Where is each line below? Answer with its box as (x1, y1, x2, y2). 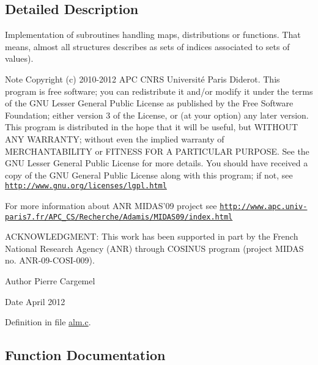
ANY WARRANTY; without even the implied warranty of (5, 132, 224, 145)
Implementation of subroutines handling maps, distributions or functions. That (5, 28, 301, 41)
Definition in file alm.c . (5, 315, 91, 328)
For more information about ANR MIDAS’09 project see (5, 199, 217, 212)
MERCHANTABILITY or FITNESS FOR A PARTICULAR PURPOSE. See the (5, 144, 309, 157)
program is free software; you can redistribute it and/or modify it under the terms (5, 84, 313, 97)
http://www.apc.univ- (220, 202, 308, 211)
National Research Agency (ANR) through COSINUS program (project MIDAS (5, 241, 304, 254)
